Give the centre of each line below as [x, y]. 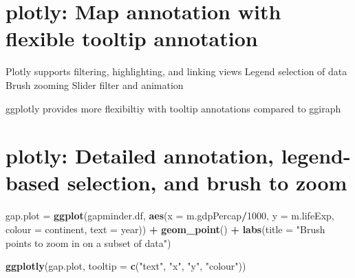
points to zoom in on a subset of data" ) [88, 242]
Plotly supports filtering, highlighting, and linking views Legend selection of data [176, 71]
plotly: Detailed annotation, [140, 156]
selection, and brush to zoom [207, 182]
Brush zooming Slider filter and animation [95, 85]
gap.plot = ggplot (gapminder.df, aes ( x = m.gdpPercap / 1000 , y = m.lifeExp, [170, 216]
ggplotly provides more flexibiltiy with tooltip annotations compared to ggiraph [173, 108]
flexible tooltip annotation [132, 38]
